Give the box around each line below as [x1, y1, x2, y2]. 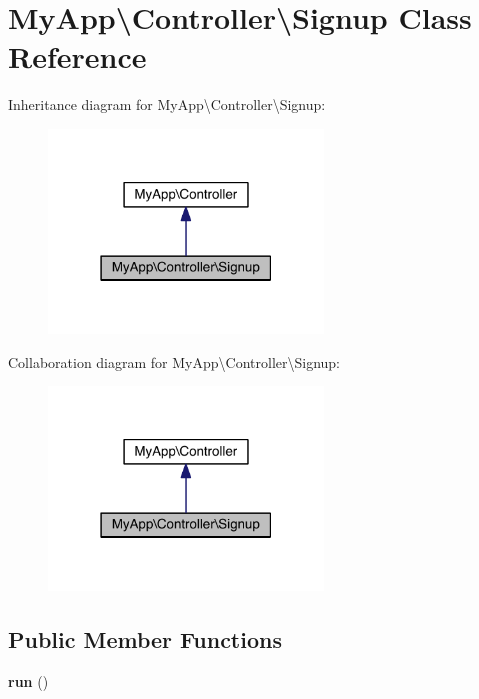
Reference [8, 36, 147, 77]
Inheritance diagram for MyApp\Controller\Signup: [8, 94, 326, 115]
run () [8, 671, 49, 692]
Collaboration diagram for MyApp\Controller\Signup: [8, 351, 341, 372]
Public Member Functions [8, 624, 282, 655]
